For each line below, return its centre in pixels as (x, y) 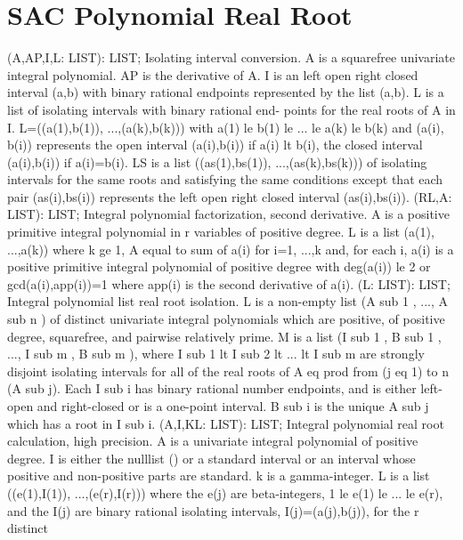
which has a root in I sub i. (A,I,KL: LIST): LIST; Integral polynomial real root (226, 423)
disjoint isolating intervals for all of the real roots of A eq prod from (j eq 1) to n (228, 371)
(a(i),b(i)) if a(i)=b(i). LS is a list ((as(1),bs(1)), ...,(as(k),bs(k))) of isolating (217, 161)
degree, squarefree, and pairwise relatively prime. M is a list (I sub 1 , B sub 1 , (224, 336)
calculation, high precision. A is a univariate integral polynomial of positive (213, 441)
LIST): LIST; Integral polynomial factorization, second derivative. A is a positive (228, 214)
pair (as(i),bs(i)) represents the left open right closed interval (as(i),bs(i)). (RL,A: (230, 196)
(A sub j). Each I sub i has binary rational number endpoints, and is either (212, 388)
